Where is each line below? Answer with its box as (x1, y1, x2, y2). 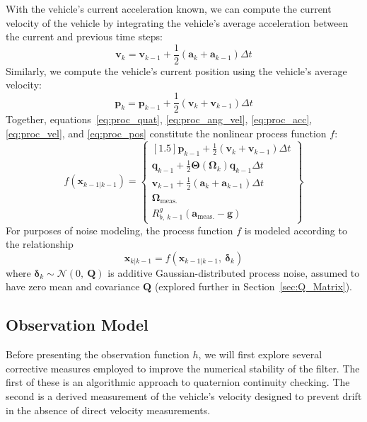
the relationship (6, 236, 74, 251)
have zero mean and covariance (6, 279, 140, 294)
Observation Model (6, 314, 148, 336)
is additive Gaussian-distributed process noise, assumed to (107, 265, 360, 280)
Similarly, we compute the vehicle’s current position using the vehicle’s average (6, 63, 347, 78)
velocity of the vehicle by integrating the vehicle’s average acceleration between (6, 15, 349, 30)
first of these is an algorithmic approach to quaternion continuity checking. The (6, 375, 350, 389)
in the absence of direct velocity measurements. (6, 402, 211, 417)
